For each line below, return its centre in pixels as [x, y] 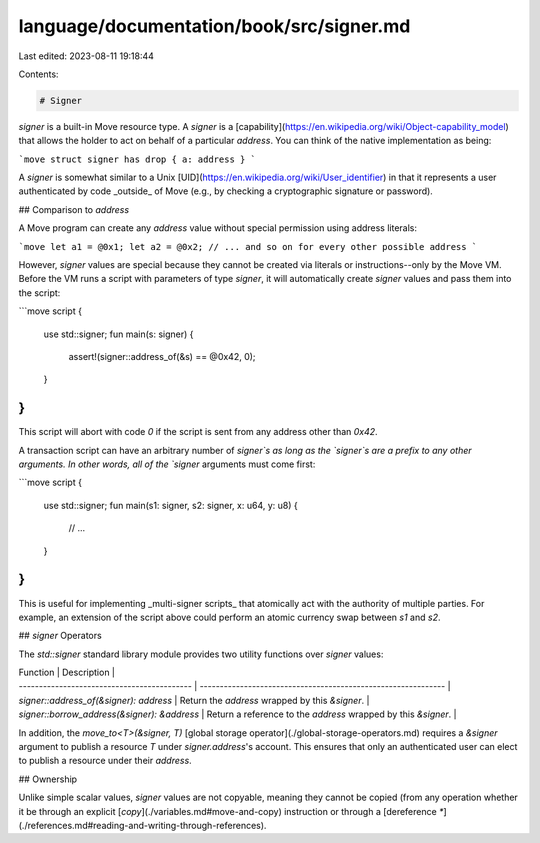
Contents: [38, 74]
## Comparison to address [74, 209]
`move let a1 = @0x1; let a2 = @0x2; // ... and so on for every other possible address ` [248, 246]
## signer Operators [60, 636]
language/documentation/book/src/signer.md [214, 26]
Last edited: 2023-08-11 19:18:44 [86, 56]
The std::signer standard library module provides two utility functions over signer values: [201, 654]
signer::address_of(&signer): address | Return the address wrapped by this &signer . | [194, 700]
